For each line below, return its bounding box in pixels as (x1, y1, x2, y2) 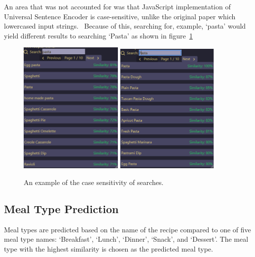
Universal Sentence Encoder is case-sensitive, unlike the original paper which (4, 11, 236, 21)
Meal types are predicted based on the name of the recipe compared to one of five (4, 224, 251, 234)
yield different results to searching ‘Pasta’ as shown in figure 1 (4, 30, 193, 40)
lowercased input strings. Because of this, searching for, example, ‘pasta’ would (4, 21, 246, 31)
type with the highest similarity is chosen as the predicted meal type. (4, 243, 213, 254)
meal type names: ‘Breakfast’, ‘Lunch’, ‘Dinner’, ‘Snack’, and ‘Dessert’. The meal (4, 234, 249, 244)
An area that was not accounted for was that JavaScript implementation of (4, 1, 231, 11)
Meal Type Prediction (4, 201, 119, 216)
